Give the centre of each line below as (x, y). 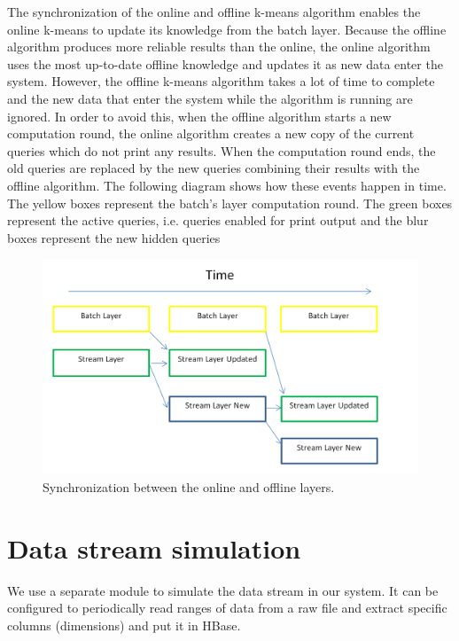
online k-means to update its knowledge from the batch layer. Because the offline (227, 29)
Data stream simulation (154, 547)
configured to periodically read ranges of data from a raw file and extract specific (227, 608)
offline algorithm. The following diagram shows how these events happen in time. (227, 185)
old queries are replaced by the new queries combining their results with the (214, 168)
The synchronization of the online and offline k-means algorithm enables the (214, 12)
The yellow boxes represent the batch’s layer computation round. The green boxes (230, 203)
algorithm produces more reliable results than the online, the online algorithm (219, 47)
